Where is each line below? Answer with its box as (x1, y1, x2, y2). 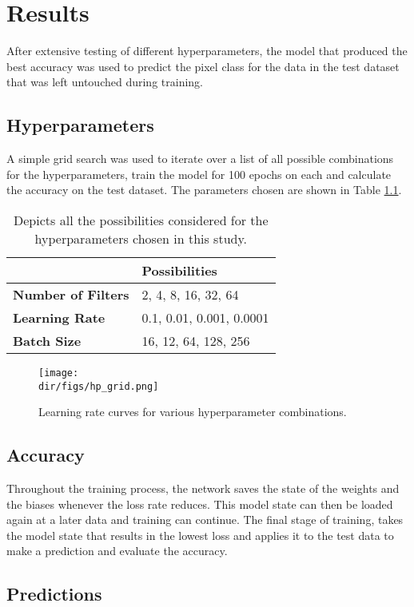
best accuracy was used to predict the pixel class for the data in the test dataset (6, 58, 400, 74)
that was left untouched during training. (6, 73, 203, 90)
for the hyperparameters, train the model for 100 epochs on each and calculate (6, 165, 392, 182)
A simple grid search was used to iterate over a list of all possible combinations (6, 150, 394, 167)
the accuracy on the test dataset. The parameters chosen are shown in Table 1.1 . (6, 181, 402, 198)
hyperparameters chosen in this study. (34, 228, 248, 248)
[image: (38, 367, 79, 379)
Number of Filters (13, 284, 129, 303)
